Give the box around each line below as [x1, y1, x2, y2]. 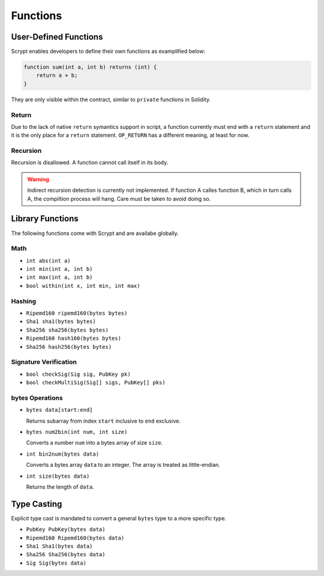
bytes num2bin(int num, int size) [26, 429, 128, 436]
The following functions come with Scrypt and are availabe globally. [11, 230, 179, 237]
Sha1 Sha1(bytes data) [26, 543, 93, 550]
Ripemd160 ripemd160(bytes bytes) [26, 310, 128, 317]
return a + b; [36, 72, 78, 79]
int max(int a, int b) [26, 274, 93, 281]
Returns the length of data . [26, 483, 94, 490]
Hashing [11, 297, 37, 305]
